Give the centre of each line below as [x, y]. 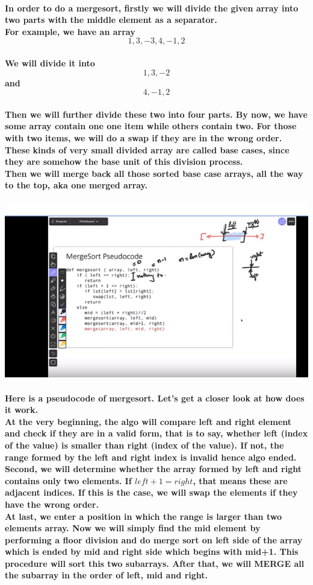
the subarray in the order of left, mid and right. [107, 575]
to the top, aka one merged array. [76, 185]
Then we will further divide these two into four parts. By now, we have [156, 114]
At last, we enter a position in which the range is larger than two [143, 516]
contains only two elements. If [68, 480]
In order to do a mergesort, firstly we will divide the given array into [152, 8]
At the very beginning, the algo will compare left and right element [148, 421]
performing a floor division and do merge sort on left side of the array [154, 539]
